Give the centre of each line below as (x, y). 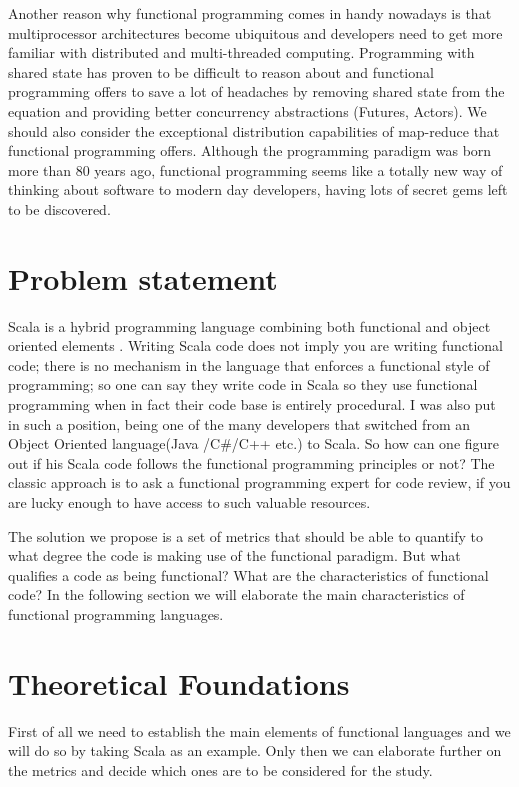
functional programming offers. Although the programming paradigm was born (250, 150)
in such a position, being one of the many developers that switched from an (239, 423)
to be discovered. (59, 208)
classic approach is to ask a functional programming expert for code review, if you (259, 482)
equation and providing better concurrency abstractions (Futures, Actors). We (247, 110)
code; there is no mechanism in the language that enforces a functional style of (249, 364)
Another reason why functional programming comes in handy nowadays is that (250, 13)
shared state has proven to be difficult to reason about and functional (221, 71)
